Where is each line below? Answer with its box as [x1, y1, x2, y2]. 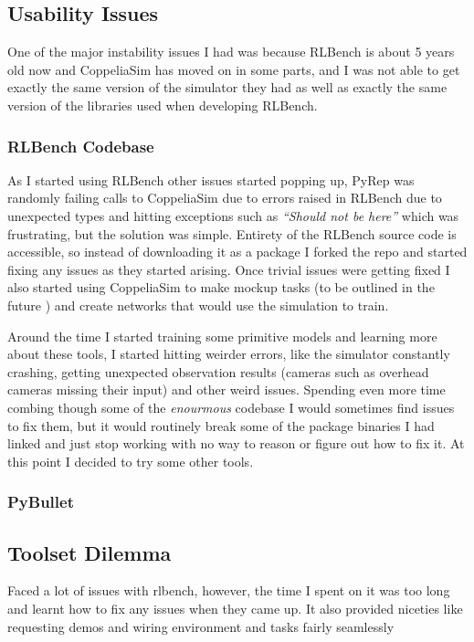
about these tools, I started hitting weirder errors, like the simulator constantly [7, 344, 450, 363]
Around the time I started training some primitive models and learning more [7, 326, 437, 345]
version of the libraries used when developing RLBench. [7, 95, 318, 114]
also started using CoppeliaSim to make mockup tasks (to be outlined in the [7, 278, 435, 297]
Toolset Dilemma [7, 538, 172, 566]
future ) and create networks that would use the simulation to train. [7, 295, 389, 314]
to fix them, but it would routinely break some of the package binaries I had [7, 416, 435, 435]
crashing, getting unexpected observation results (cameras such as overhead [7, 362, 429, 381]
